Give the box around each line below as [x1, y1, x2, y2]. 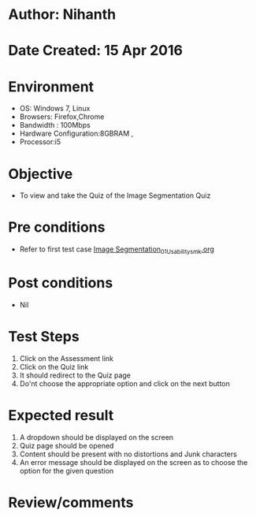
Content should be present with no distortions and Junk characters [19, 449, 238, 459]
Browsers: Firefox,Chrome [19, 112, 105, 121]
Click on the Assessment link [19, 353, 114, 363]
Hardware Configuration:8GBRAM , [19, 128, 134, 139]
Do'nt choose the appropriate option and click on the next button [19, 378, 231, 388]
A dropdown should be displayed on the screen [19, 432, 174, 442]
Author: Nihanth [8, 6, 117, 24]
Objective [8, 165, 73, 183]
